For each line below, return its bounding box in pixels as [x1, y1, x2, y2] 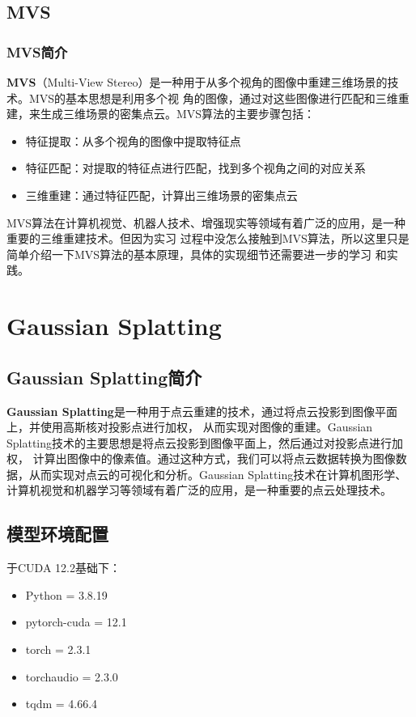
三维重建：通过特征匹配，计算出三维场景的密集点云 [25, 186, 298, 203]
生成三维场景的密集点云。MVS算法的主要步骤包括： [40, 105, 316, 122]
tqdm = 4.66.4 [25, 695, 98, 712]
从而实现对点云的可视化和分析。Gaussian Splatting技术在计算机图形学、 [28, 465, 407, 482]
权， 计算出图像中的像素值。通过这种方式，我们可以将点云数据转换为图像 [6, 450, 396, 467]
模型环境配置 [6, 521, 108, 546]
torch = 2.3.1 [25, 641, 91, 658]
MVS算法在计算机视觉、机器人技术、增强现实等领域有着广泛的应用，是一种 [6, 214, 406, 231]
